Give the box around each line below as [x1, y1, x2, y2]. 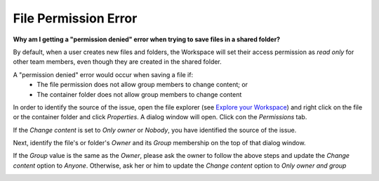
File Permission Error [13, 11, 138, 26]
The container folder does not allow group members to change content [36, 90, 242, 98]
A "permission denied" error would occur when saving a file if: [13, 70, 193, 79]
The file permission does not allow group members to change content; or [36, 81, 248, 89]
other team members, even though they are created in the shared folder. [13, 58, 222, 66]
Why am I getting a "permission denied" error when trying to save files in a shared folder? [13, 35, 281, 43]
